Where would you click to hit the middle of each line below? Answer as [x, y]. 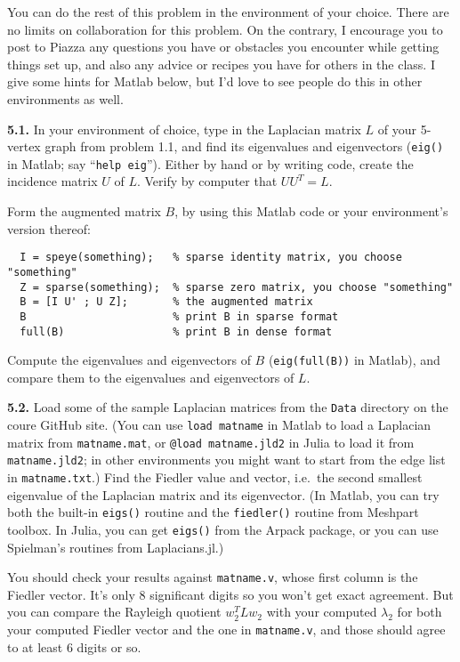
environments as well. [65, 98]
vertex [24, 146]
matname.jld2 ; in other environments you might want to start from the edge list [226, 460]
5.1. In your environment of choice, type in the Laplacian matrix [184, 129]
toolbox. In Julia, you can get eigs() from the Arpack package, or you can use [223, 529]
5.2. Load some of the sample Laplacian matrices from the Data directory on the [228, 407]
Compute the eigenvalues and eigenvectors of [129, 360]
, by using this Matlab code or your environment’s [311, 211]
